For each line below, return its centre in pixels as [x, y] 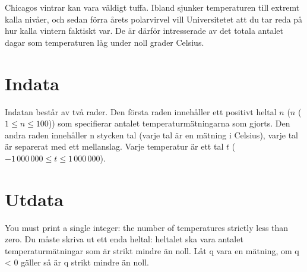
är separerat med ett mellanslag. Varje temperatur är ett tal [114, 146]
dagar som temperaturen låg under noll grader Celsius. [105, 42]
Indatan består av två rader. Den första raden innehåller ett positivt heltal [141, 111]
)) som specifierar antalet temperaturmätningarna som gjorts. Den [169, 123]
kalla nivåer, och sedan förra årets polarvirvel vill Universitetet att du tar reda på [154, 19]
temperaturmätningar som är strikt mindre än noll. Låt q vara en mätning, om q [152, 250]
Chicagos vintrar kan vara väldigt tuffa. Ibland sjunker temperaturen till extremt [152, 7]
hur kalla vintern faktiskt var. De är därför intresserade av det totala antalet [144, 31]
